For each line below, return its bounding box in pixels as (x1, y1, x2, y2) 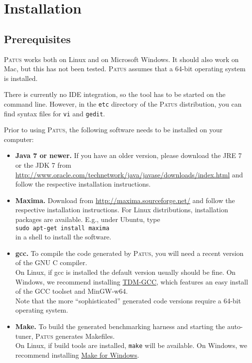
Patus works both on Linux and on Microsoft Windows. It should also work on (4, 54, 239, 64)
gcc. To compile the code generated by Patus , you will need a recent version (15, 248, 244, 258)
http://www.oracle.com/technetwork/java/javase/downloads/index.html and (15, 169, 243, 179)
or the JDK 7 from (15, 160, 71, 170)
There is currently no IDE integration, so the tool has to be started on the (4, 89, 226, 99)
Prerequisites (4, 31, 71, 46)
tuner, (15, 331, 34, 341)
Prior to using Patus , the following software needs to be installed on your (4, 125, 223, 135)
